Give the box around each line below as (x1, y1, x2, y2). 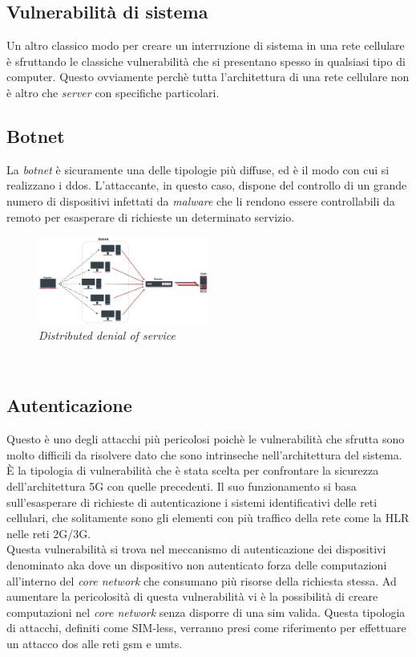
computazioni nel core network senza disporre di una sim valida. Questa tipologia (6, 603, 406, 620)
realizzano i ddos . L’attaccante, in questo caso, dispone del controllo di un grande (6, 177, 407, 194)
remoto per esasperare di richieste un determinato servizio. (6, 208, 295, 225)
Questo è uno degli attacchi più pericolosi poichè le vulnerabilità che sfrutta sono (6, 431, 405, 447)
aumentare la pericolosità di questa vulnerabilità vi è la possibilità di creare (6, 588, 378, 605)
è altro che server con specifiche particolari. (6, 84, 220, 100)
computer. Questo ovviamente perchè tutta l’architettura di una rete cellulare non (6, 68, 410, 85)
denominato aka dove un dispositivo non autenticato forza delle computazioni (6, 556, 387, 573)
